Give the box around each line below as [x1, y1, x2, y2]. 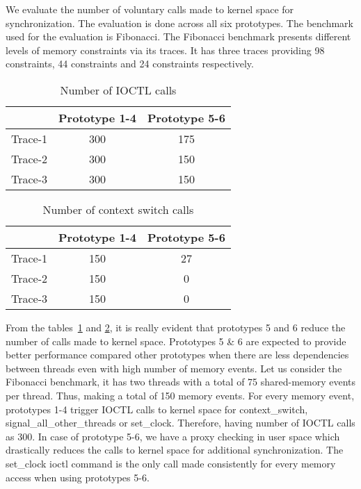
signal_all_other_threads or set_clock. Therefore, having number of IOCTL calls [6, 415, 355, 430]
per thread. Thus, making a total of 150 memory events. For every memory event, [6, 388, 355, 402]
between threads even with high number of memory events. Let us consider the [6, 360, 342, 375]
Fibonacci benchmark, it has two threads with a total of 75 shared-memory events [6, 374, 356, 389]
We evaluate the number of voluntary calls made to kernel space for [6, 2, 294, 16]
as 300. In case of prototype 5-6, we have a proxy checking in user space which [6, 429, 340, 443]
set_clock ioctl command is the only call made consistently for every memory [6, 456, 336, 470]
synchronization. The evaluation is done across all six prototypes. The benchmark [6, 15, 353, 30]
